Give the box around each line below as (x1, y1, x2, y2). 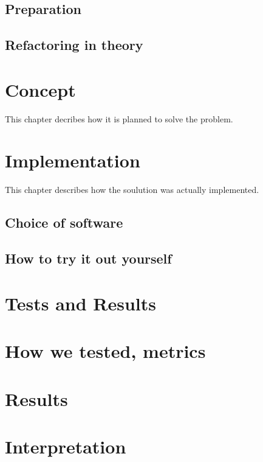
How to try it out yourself (5, 249, 172, 268)
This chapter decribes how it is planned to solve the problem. (5, 112, 233, 125)
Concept (5, 77, 76, 102)
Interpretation (5, 433, 126, 458)
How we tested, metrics (5, 338, 206, 363)
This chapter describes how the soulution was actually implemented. (5, 183, 259, 196)
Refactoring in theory (5, 35, 143, 54)
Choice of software (5, 213, 123, 232)
